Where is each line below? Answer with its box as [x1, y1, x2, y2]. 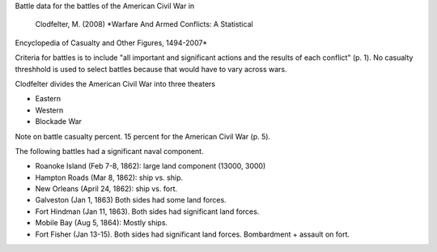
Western [35, 105, 64, 115]
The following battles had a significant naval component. [15, 146, 204, 156]
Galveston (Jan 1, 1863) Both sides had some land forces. [35, 195, 227, 205]
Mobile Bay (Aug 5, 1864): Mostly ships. [35, 218, 168, 228]
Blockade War [35, 117, 83, 126]
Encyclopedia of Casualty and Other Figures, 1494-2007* [15, 37, 208, 48]
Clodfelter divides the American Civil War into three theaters [15, 79, 216, 88]
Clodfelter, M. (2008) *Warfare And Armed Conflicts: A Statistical [35, 19, 254, 29]
